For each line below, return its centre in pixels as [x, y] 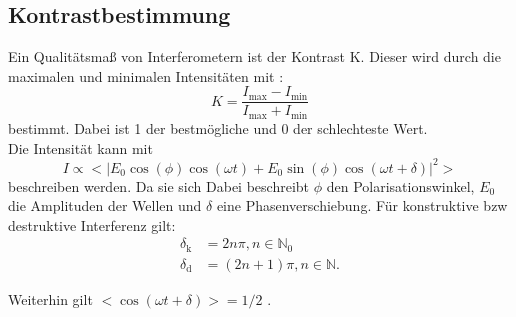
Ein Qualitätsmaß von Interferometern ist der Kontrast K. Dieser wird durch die [254, 56]
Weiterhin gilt [50, 298]
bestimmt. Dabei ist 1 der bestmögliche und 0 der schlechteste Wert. [218, 127]
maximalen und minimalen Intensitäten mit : [146, 75]
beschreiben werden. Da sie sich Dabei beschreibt [159, 185]
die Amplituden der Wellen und [105, 205]
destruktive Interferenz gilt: [92, 224]
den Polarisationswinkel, [400, 185]
